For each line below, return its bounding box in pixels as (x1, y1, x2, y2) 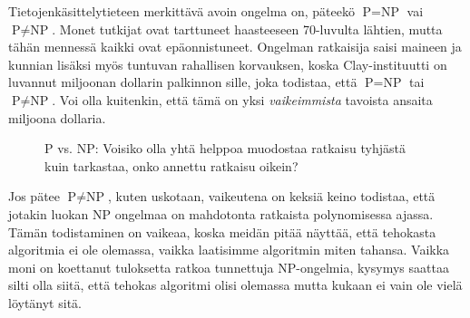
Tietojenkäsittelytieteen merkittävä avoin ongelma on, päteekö (8, 2, 355, 20)
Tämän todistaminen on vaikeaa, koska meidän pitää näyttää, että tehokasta (8, 222, 436, 241)
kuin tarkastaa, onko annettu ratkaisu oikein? (44, 156, 299, 175)
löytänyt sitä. (8, 293, 82, 312)
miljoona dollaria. (8, 108, 106, 127)
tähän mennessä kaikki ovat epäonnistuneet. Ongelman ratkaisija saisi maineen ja (8, 37, 462, 56)
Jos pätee (8, 187, 61, 206)
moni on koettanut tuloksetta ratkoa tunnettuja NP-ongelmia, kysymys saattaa (8, 257, 449, 276)
